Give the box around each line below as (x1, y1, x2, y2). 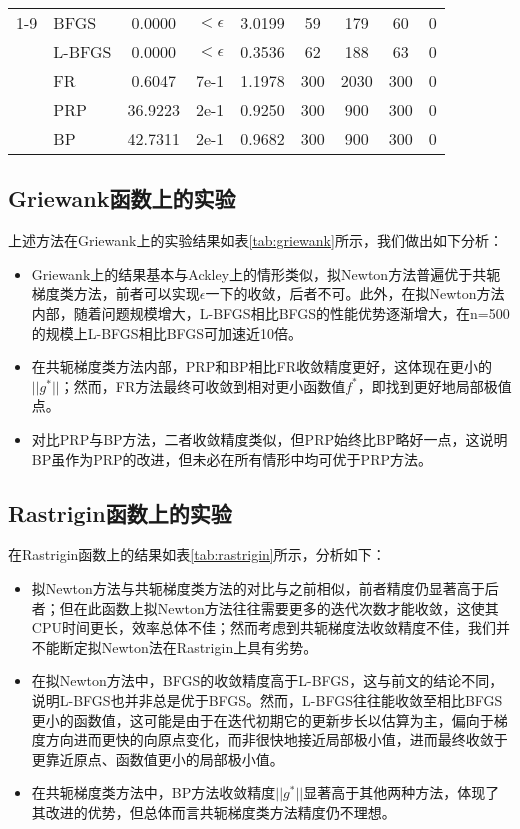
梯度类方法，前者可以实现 (31, 283, 200, 304)
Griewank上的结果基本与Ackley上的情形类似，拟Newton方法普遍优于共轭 (31, 263, 501, 284)
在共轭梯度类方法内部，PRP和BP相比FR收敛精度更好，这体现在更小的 (31, 356, 493, 377)
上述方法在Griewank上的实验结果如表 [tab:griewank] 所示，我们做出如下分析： (8, 230, 503, 251)
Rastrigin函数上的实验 (8, 497, 232, 528)
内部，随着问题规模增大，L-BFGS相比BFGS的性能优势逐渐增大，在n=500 (31, 302, 510, 323)
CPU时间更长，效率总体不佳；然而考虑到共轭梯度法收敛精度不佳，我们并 (31, 617, 510, 638)
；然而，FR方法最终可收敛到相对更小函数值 (59, 375, 346, 396)
